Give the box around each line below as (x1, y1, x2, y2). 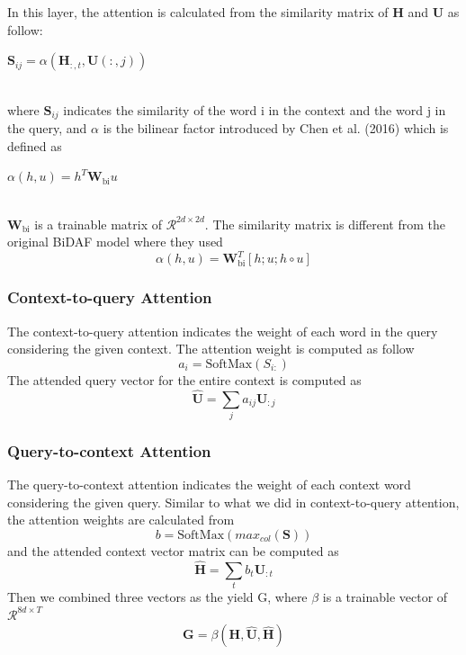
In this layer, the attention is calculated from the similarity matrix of (7, 3, 389, 21)
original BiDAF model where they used (7, 232, 223, 251)
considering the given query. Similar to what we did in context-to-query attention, (7, 492, 460, 511)
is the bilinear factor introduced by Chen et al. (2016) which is (103, 119, 449, 138)
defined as (7, 136, 62, 155)
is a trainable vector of (322, 587, 448, 606)
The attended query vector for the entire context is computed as (7, 370, 362, 389)
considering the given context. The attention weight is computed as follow (7, 339, 415, 358)
